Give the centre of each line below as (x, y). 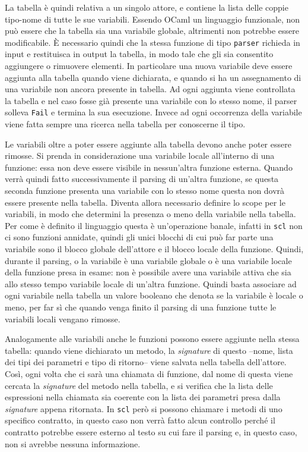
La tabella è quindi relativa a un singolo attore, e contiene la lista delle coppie (147, 7)
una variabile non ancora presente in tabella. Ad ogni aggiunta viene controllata (150, 89)
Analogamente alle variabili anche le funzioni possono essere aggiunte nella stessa (152, 339)
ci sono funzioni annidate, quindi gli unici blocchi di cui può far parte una (139, 237)
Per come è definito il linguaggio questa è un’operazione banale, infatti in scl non (154, 225)
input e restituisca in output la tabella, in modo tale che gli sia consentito (139, 54)
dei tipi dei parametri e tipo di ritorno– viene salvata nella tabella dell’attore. (146, 362)
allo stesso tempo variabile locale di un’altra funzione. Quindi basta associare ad (151, 283)
